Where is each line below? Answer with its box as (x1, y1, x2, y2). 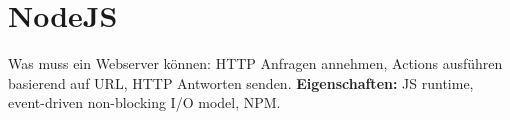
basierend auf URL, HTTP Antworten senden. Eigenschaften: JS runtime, (8, 72, 474, 93)
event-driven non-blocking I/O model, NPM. (8, 92, 281, 113)
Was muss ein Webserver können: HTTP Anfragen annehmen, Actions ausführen (8, 53, 503, 74)
